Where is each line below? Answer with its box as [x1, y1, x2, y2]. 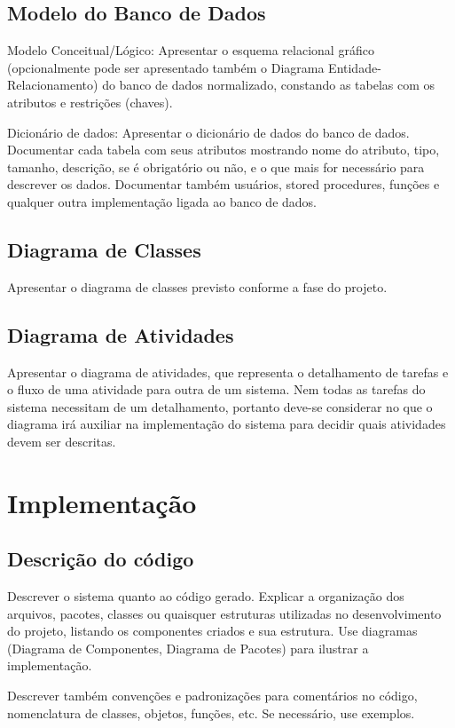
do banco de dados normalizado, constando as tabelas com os [102, 75, 435, 94]
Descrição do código [7, 545, 194, 573]
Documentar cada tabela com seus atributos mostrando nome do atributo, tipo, [7, 140, 440, 159]
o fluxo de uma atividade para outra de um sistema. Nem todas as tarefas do [7, 380, 426, 399]
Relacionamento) [7, 75, 98, 94]
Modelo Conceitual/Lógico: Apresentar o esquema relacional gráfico [7, 41, 374, 59]
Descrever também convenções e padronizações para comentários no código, [7, 686, 418, 705]
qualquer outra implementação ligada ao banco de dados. [7, 192, 318, 210]
